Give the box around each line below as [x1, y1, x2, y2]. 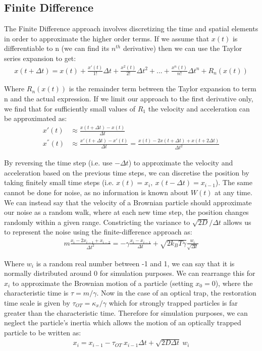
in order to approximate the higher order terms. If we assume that [4, 33, 209, 43]
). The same [215, 177, 252, 188]
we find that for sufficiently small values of [4, 103, 136, 113]
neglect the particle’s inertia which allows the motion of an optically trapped [4, 317, 241, 328]
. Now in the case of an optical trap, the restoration [96, 287, 256, 298]
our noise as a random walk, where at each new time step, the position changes [4, 207, 249, 217]
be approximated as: [4, 113, 67, 124]
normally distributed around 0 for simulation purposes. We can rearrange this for [4, 268, 255, 278]
